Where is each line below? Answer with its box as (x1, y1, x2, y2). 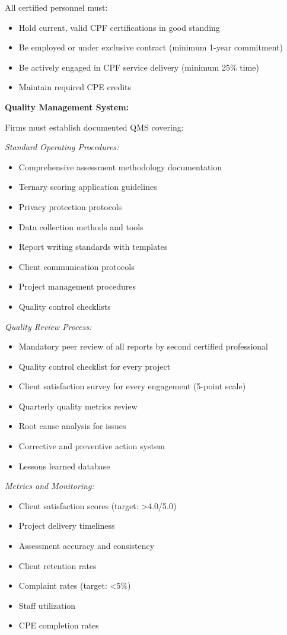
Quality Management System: (5, 100, 129, 113)
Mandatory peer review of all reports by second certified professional (18, 340, 269, 353)
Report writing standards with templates (18, 240, 168, 253)
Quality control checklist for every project (18, 360, 171, 372)
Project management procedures (18, 280, 136, 293)
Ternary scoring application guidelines (18, 180, 157, 193)
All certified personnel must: (5, 1, 108, 13)
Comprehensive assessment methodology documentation (18, 160, 222, 173)
